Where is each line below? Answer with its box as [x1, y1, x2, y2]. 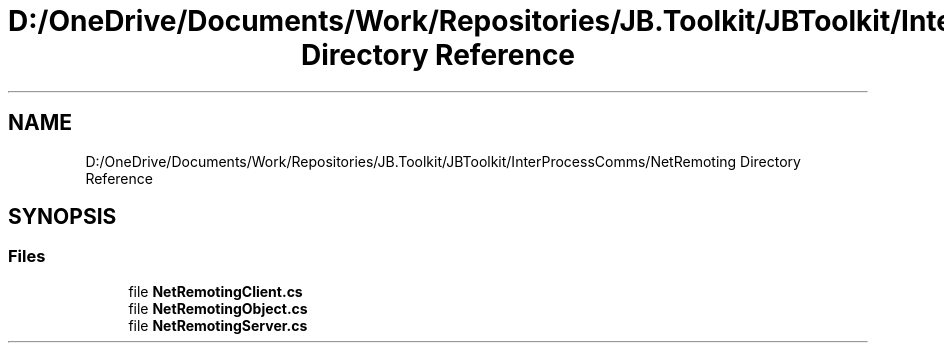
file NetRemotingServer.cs [128, 316, 308, 334]
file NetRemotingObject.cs [128, 299, 308, 317]
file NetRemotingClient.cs [128, 282, 303, 300]
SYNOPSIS [8, 204, 117, 230]
